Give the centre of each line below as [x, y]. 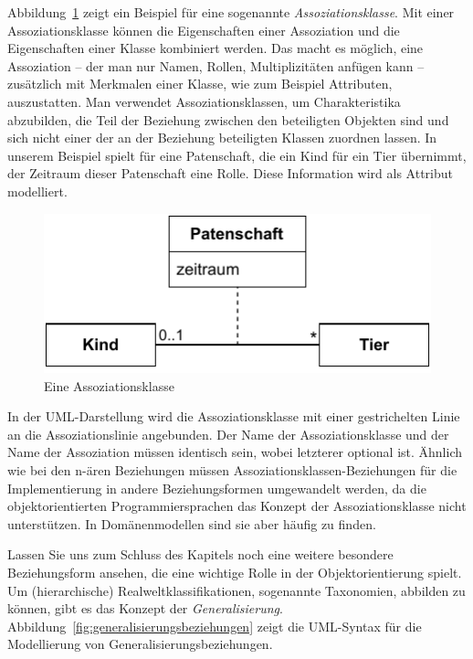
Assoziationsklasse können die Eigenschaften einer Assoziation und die [204, 30]
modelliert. [37, 191]
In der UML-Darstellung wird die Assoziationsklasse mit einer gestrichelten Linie [234, 416]
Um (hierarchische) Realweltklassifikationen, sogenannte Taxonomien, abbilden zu [236, 590]
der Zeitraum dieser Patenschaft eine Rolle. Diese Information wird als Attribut [231, 173]
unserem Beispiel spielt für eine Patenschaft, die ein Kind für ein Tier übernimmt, [237, 155]
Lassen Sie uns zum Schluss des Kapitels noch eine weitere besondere [200, 554]
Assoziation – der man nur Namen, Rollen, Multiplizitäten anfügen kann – [216, 65]
